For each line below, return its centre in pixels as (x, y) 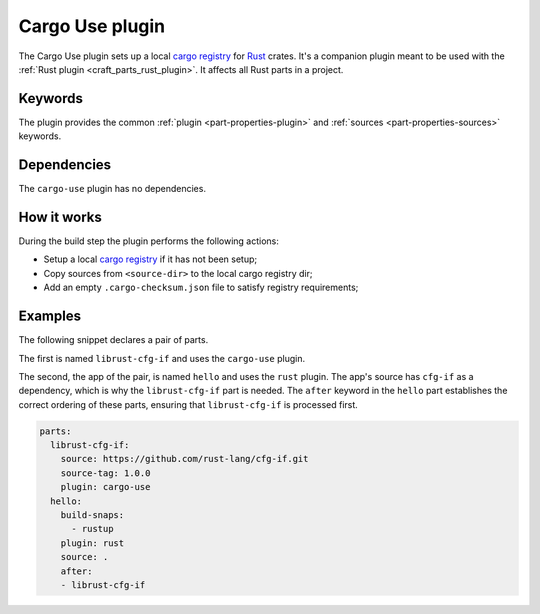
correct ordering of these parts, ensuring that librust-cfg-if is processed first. (188, 404)
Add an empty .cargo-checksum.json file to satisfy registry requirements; (201, 287)
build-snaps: (92, 515)
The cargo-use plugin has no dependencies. (112, 189)
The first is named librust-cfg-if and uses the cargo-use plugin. (161, 358)
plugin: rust (92, 543)
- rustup (92, 529)
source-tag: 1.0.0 (105, 473)
